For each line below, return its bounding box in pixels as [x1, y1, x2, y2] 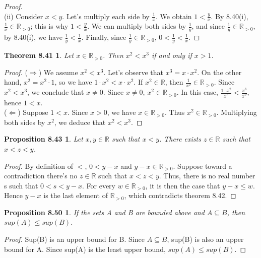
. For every [82, 180, 115, 190]
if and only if [151, 50, 192, 60]
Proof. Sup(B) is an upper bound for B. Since [4, 234, 145, 244]
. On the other [197, 67, 242, 77]
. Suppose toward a [173, 160, 232, 171]
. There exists [159, 134, 201, 144]
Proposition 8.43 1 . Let [4, 134, 83, 144]
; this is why [30, 21, 69, 31]
